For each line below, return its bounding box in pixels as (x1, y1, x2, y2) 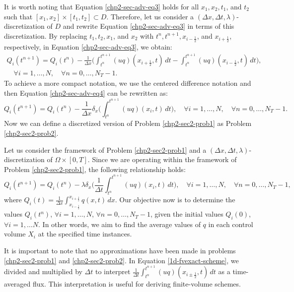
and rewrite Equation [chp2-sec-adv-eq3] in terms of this (63, 21, 234, 31)
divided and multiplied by (4, 266, 82, 277)
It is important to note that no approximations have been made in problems (4, 245, 236, 256)
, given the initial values (150, 209, 223, 219)
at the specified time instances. (38, 229, 132, 239)
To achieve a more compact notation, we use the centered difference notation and (4, 78, 251, 88)
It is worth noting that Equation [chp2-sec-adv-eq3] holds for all (4, 1, 199, 11)
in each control (208, 219, 253, 229)
